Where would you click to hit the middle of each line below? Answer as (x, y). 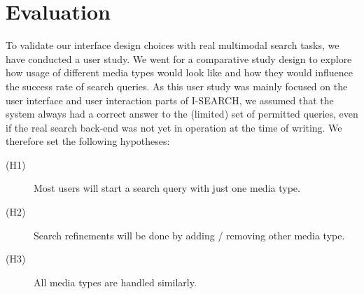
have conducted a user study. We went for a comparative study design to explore (179, 58)
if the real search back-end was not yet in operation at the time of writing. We (174, 127)
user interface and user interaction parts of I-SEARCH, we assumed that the (170, 100)
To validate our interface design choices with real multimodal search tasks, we (173, 45)
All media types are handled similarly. (115, 282)
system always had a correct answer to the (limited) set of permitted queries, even (182, 114)
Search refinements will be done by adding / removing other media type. (189, 235)
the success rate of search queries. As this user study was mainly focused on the (177, 86)
